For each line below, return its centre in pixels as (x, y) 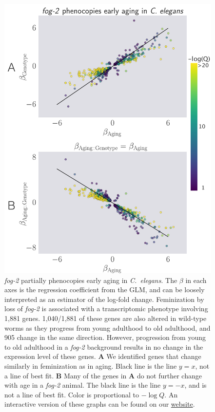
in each (196, 280)
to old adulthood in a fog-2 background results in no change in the (104, 346)
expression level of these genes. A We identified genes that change (103, 356)
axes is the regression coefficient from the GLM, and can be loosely (105, 290)
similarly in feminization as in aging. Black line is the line (91, 366)
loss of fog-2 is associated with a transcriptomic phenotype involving (106, 309)
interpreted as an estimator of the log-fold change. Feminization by (104, 299)
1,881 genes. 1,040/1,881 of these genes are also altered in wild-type (106, 318)
